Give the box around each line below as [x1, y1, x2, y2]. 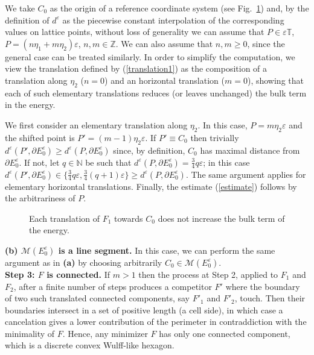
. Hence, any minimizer [62, 327, 148, 339]
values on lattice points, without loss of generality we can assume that [5, 25, 264, 38]
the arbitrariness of [5, 192, 75, 204]
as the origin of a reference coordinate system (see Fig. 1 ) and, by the [50, 2, 309, 14]
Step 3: [5, 268, 35, 280]
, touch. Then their [234, 292, 306, 304]
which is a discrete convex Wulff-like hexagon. [5, 339, 175, 351]
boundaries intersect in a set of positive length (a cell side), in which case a [5, 303, 283, 316]
